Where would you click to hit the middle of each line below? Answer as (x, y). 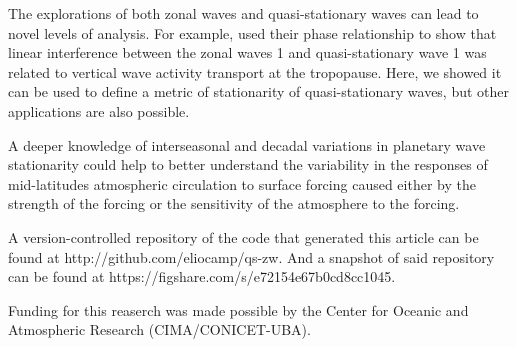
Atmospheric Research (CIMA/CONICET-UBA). (159, 329)
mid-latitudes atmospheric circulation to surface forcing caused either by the (242, 183)
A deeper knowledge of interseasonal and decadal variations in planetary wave (247, 144)
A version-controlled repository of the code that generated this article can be (243, 236)
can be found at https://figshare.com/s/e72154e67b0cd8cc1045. (202, 276)
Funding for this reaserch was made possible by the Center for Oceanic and (238, 309)
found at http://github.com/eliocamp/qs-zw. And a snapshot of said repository (251, 256)
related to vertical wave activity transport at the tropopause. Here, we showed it (255, 71)
